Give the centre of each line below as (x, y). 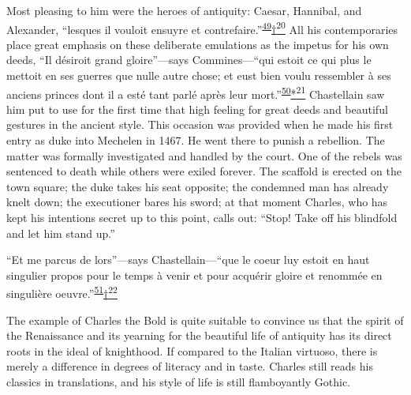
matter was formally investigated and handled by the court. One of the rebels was (204, 155)
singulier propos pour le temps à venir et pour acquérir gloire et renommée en (194, 275)
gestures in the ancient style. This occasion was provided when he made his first (200, 124)
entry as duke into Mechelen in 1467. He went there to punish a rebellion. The (196, 140)
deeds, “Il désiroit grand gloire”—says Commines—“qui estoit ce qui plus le (189, 60)
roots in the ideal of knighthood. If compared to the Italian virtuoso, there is (192, 350)
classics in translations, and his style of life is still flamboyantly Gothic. (179, 382)
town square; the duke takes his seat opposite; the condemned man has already (198, 186)
